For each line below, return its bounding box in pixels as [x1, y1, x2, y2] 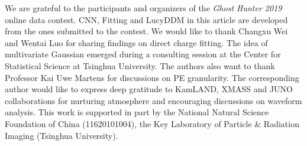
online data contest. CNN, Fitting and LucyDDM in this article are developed [5, 13, 288, 25]
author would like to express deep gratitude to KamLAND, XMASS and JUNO [5, 83, 293, 95]
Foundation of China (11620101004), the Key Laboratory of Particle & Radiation [5, 117, 299, 129]
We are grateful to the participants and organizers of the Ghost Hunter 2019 [5, 2, 282, 14]
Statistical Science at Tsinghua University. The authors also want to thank [5, 59, 275, 72]
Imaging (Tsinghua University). [5, 129, 118, 141]
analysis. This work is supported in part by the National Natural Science [5, 106, 269, 118]
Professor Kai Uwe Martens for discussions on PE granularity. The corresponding [5, 71, 299, 83]
